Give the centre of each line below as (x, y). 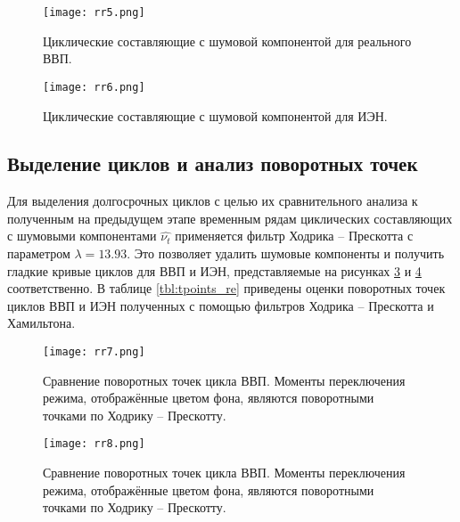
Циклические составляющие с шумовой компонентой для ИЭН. (215, 115)
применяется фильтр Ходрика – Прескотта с (294, 236)
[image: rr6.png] (94, 87)
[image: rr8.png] (94, 444)
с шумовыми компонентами (82, 236)
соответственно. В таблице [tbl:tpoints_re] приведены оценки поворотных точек (226, 288)
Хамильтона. (41, 323)
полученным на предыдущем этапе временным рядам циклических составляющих (230, 218)
